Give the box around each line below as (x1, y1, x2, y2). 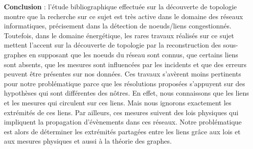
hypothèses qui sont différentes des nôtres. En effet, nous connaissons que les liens (4, 88, 249, 98)
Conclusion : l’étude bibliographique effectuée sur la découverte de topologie (4, 1, 237, 11)
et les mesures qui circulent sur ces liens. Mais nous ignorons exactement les (4, 97, 231, 107)
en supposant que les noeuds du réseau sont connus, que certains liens (29, 49, 238, 59)
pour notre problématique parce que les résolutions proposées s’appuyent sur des (4, 78, 245, 88)
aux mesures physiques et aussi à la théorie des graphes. (4, 136, 172, 146)
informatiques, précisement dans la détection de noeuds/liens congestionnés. (4, 21, 231, 31)
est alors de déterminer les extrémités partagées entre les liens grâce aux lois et (4, 126, 241, 136)
